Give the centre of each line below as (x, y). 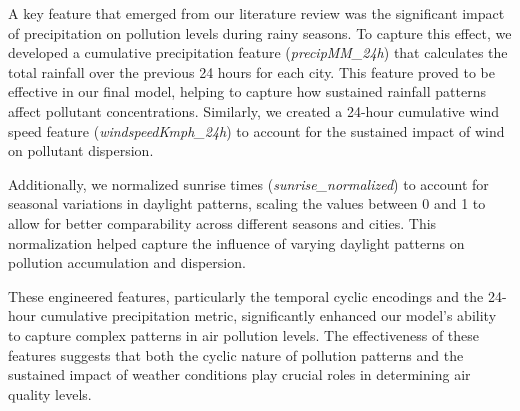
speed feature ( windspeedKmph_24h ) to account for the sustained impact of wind (256, 130)
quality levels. (50, 393)
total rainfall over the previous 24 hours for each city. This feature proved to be (252, 71)
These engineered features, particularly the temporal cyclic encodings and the (246, 295)
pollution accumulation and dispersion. (127, 262)
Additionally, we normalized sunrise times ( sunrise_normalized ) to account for (248, 183)
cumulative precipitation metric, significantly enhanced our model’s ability (268, 315)
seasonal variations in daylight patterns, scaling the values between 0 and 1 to (247, 203)
